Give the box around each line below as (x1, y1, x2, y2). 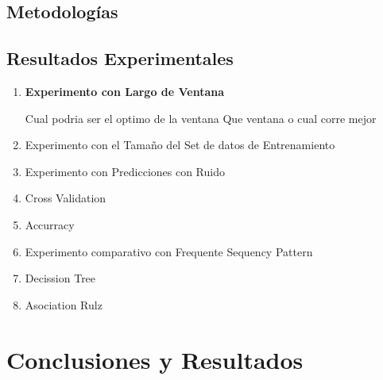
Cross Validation (25, 190, 106, 206)
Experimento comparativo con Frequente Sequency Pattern (25, 243, 313, 259)
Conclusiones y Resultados (6, 343, 304, 375)
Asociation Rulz (25, 296, 103, 313)
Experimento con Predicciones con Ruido (25, 163, 225, 179)
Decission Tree (25, 270, 96, 286)
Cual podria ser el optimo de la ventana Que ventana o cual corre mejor (25, 109, 377, 126)
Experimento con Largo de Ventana (25, 83, 225, 99)
